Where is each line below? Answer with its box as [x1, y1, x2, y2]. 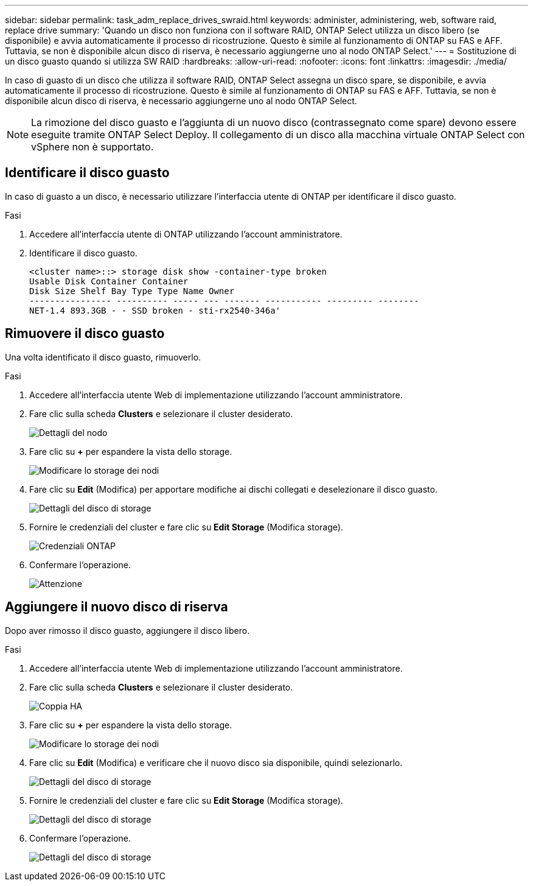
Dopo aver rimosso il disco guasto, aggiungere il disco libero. [5, 625, 250, 636]
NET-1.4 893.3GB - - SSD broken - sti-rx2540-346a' [29, 305, 281, 315]
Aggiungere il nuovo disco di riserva [5, 599, 228, 615]
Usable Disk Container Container [29, 276, 189, 286]
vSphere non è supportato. [31, 141, 154, 153]
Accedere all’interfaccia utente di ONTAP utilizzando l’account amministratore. [29, 228, 343, 239]
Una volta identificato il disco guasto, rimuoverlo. [5, 351, 201, 362]
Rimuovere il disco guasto [5, 326, 165, 342]
